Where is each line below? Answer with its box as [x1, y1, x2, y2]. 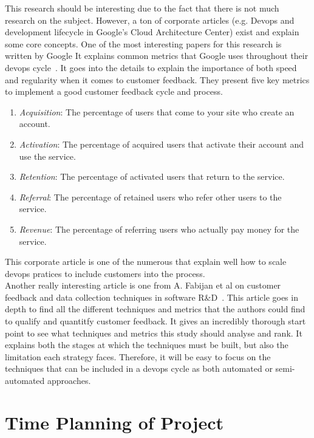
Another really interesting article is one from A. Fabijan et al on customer [5, 279, 281, 292]
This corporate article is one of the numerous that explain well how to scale [5, 255, 287, 268]
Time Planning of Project [5, 409, 224, 434]
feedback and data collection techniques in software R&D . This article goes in [5, 290, 298, 303]
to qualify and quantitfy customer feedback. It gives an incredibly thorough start [5, 315, 306, 327]
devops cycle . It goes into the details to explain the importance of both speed [5, 61, 297, 74]
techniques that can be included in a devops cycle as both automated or [5, 362, 273, 375]
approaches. [47, 374, 91, 387]
